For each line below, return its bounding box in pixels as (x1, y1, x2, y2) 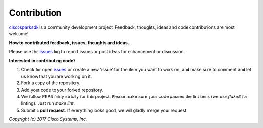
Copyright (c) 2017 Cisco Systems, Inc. (9, 116, 87, 122)
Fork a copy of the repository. (21, 80, 81, 86)
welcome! (9, 31, 29, 36)
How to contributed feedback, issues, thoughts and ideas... (9, 40, 132, 46)
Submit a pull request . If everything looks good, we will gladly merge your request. (21, 107, 188, 113)
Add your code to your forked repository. (21, 87, 103, 93)
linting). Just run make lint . (21, 100, 75, 106)
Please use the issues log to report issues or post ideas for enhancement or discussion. (9, 48, 185, 54)
